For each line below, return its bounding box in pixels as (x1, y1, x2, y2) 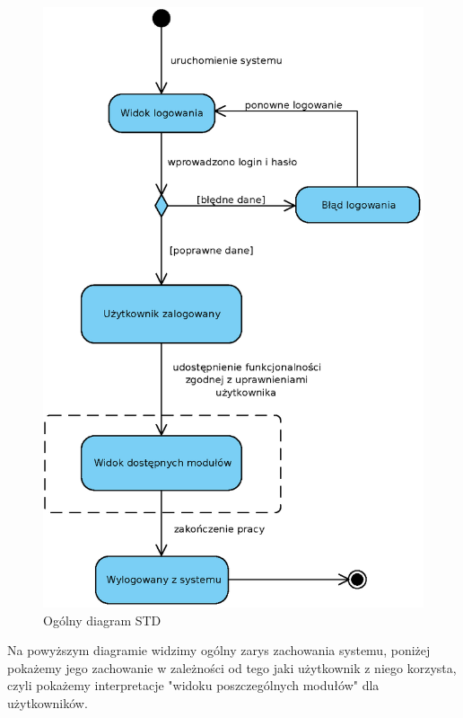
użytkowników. (7, 693, 88, 712)
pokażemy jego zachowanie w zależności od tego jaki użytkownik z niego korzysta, (7, 658, 457, 677)
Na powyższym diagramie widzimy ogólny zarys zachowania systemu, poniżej (7, 641, 431, 660)
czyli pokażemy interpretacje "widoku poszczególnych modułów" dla (7, 676, 380, 695)
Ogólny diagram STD (43, 610, 162, 629)
